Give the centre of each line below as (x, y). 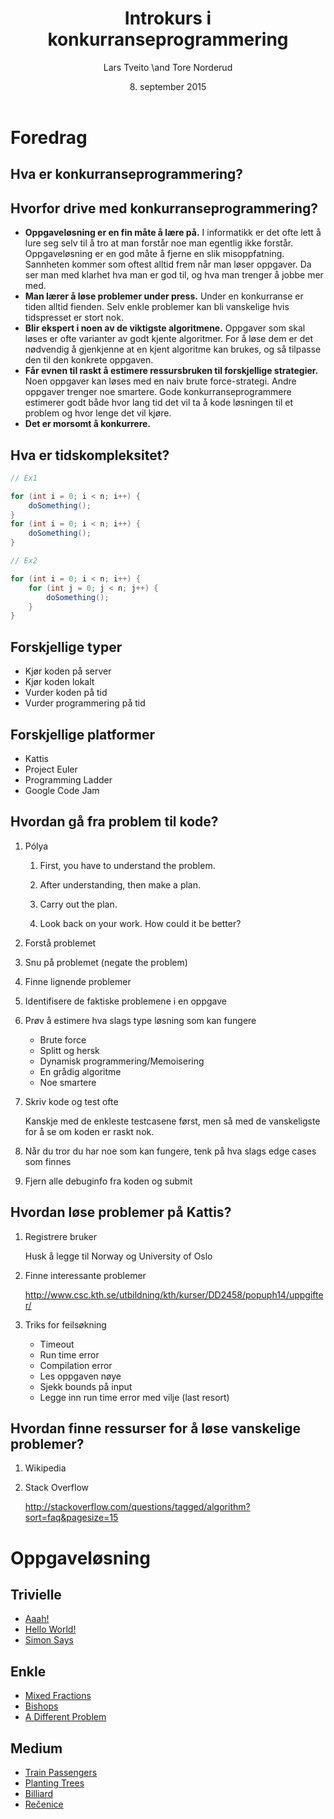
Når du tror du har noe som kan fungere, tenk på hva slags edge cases (170, 1151)
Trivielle (36, 1594)
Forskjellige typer (66, 647)
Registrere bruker (60, 1236)
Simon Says (49, 1640)
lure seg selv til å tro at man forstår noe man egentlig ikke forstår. (159, 243)
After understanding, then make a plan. (120, 884)
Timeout (57, 1344)
